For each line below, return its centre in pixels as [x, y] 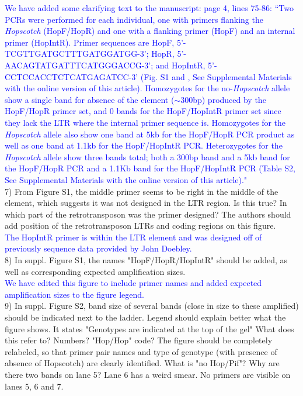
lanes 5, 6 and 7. [34, 386]
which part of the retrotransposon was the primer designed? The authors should [148, 214]
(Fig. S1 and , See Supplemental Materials [216, 76]
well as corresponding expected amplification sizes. [95, 271]
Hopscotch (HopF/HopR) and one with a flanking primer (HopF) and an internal [150, 31]
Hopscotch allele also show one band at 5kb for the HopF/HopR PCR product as [150, 134]
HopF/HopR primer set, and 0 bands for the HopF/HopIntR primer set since [143, 111]
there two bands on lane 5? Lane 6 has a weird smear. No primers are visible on [148, 374]
